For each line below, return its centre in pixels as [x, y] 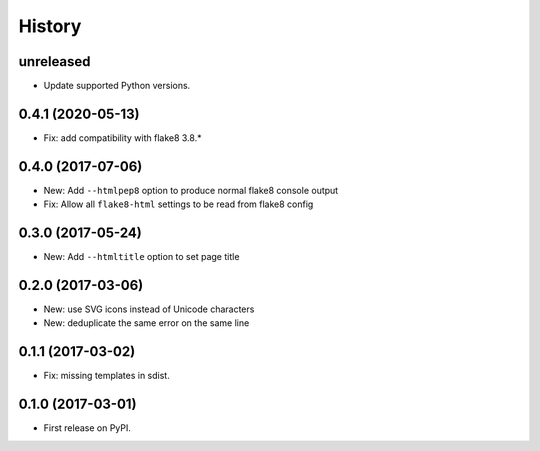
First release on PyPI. [87, 428]
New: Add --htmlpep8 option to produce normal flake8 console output [191, 190]
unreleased [54, 61]
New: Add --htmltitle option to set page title [141, 257]
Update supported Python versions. [117, 86]
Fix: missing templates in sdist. [106, 376]
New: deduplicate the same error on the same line [146, 323]
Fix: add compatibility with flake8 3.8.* [122, 137]
